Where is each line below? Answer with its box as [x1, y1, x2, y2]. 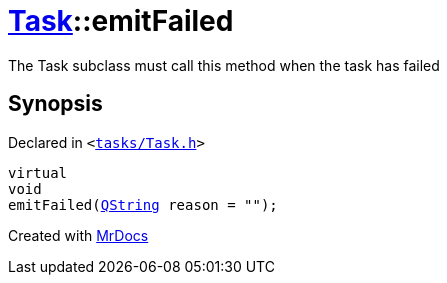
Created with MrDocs [8, 226, 149, 244]
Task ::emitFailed [8, 4, 234, 38]
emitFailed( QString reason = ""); [8, 196, 278, 213]
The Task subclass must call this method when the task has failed [8, 56, 440, 74]
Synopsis [8, 91, 103, 117]
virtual [8, 164, 68, 181]
